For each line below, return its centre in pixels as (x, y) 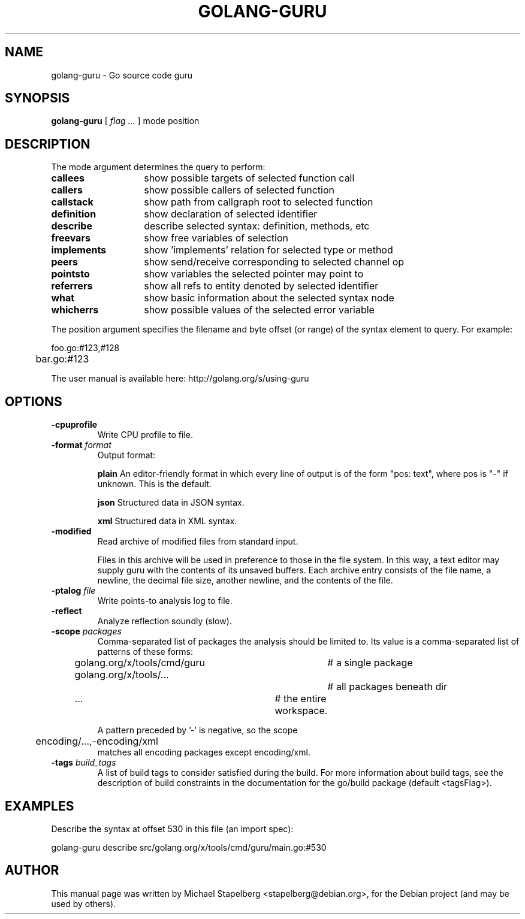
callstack (72, 202)
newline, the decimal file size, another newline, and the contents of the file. (245, 581)
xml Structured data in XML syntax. (167, 521)
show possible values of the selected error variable (259, 310)
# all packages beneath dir (387, 687)
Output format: (126, 455)
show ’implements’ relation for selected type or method (268, 250)
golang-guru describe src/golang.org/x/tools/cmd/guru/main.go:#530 (189, 847)
